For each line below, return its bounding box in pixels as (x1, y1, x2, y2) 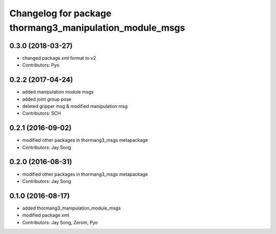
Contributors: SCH (22, 110, 61, 116)
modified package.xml (22, 212, 70, 218)
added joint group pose (22, 96, 72, 102)
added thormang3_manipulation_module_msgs (22, 205, 121, 211)
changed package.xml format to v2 (22, 55, 97, 61)
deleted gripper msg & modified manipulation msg (22, 103, 128, 109)
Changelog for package (9, 8, 112, 19)
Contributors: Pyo (22, 62, 60, 68)
